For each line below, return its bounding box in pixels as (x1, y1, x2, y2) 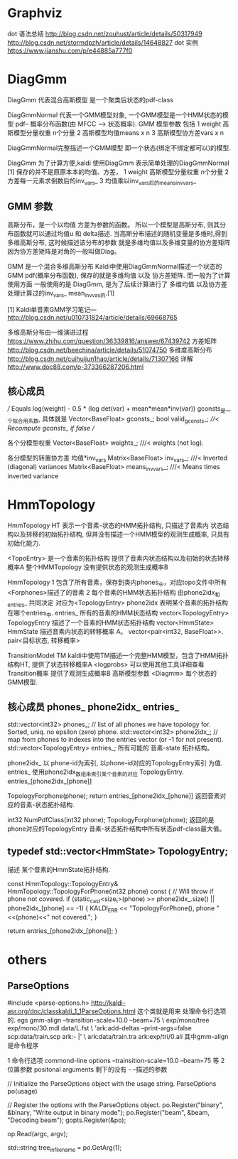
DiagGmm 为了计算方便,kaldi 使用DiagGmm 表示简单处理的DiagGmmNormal (7, 158, 229, 167)
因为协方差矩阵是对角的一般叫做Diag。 (7, 247, 121, 256)
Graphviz (7, 5, 63, 21)
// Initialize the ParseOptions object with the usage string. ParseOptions (7, 1079, 217, 1088)
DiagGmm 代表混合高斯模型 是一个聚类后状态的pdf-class (7, 95, 174, 104)
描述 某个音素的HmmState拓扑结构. (7, 865, 110, 873)
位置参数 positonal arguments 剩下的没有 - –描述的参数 (7, 1065, 168, 1074)
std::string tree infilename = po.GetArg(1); (7, 1143, 122, 1154)
